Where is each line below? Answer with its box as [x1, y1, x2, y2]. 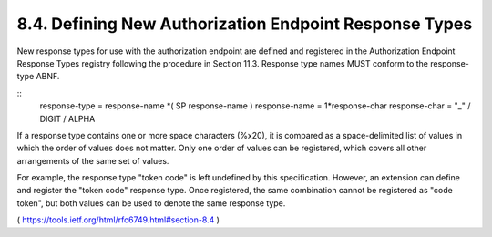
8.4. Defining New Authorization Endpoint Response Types [16, 14, 473, 34]
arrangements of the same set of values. [16, 155, 169, 166]
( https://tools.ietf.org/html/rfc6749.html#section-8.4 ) [16, 214, 220, 225]
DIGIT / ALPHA [39, 113, 96, 124]
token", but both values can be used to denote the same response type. [16, 197, 286, 209]
